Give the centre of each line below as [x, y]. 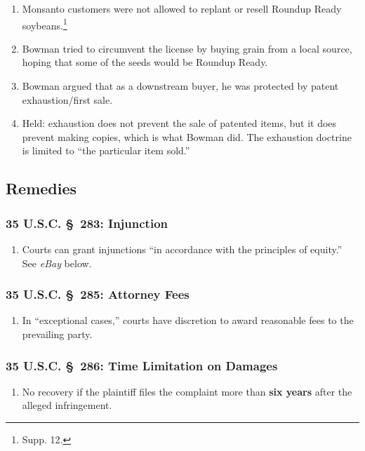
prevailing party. [57, 334]
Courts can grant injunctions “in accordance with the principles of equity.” [182, 249]
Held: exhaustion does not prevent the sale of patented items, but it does [179, 123]
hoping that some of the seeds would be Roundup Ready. [145, 62]
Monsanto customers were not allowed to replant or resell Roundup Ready [182, 8]
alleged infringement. [67, 405]
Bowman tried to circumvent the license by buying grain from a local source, [187, 48]
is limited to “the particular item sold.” [106, 150]
